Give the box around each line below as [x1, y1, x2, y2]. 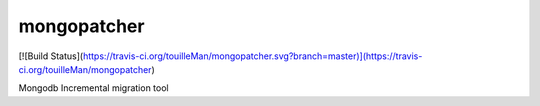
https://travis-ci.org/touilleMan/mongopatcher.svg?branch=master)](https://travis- [82, 50, 423, 62]
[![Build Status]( [18, 50, 84, 62]
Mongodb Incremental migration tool [18, 82, 169, 94]
